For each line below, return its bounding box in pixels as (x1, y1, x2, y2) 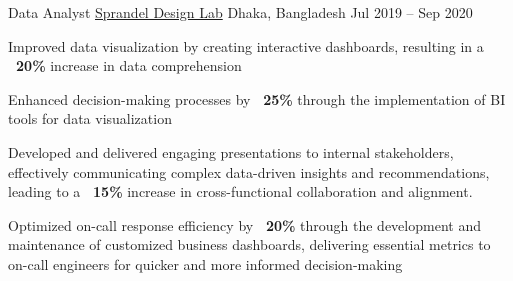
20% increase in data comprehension (16, 55, 242, 76)
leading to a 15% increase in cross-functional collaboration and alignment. (8, 181, 473, 202)
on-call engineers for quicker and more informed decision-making (8, 253, 403, 274)
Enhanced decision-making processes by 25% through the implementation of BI (8, 88, 506, 109)
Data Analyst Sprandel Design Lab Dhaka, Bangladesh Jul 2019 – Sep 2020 (8, 2, 473, 22)
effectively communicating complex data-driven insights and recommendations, (8, 161, 490, 182)
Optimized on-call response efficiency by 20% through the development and (8, 214, 481, 235)
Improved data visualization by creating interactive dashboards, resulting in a (8, 35, 484, 56)
